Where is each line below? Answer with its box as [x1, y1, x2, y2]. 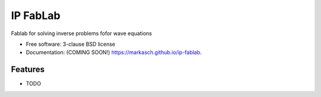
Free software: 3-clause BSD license [26, 40, 115, 48]
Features [11, 64, 45, 74]
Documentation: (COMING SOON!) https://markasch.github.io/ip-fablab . [26, 49, 202, 56]
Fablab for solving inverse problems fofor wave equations [11, 30, 152, 37]
